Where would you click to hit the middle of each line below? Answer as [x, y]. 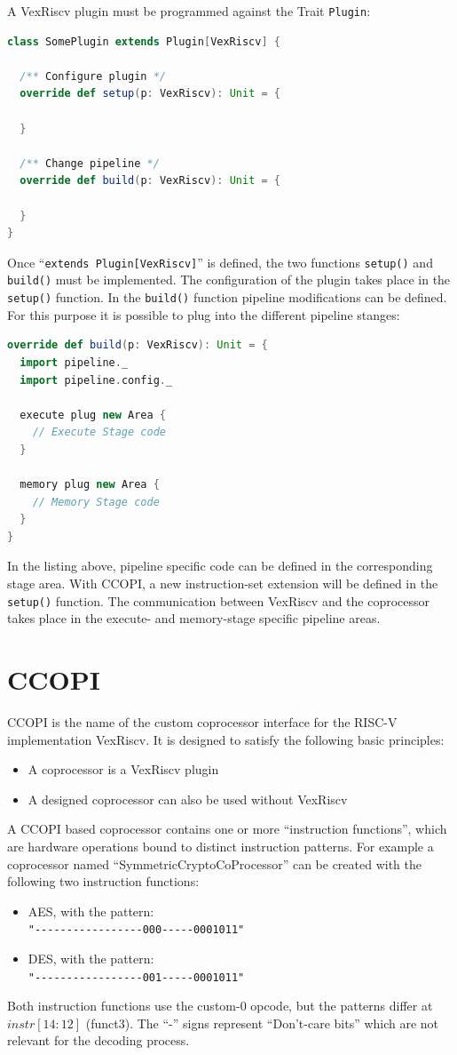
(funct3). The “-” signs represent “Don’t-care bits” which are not [262, 1023]
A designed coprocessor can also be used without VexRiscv [188, 799]
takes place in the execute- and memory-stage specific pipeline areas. [194, 618]
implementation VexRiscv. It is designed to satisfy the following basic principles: [226, 739]
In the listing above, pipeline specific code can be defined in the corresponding [220, 566]
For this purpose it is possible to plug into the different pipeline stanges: [204, 314]
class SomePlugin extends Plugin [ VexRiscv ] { [144, 41]
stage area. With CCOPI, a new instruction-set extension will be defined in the [223, 583]
